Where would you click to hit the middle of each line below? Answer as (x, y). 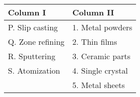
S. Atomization (34, 70)
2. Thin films (95, 42)
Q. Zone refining (36, 42)
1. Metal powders (102, 27)
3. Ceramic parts (101, 56)
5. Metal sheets (99, 85)
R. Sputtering (32, 56)
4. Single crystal (100, 70)
